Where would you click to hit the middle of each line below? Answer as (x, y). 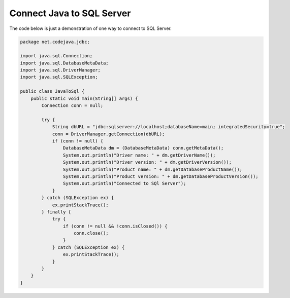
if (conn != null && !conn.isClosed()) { (115, 226)
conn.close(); (91, 233)
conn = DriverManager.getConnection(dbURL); (108, 134)
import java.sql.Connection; (56, 56)
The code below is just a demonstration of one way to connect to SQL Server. (91, 28)
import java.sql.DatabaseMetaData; (64, 63)
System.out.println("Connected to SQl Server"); (124, 183)
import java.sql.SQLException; (59, 77)
